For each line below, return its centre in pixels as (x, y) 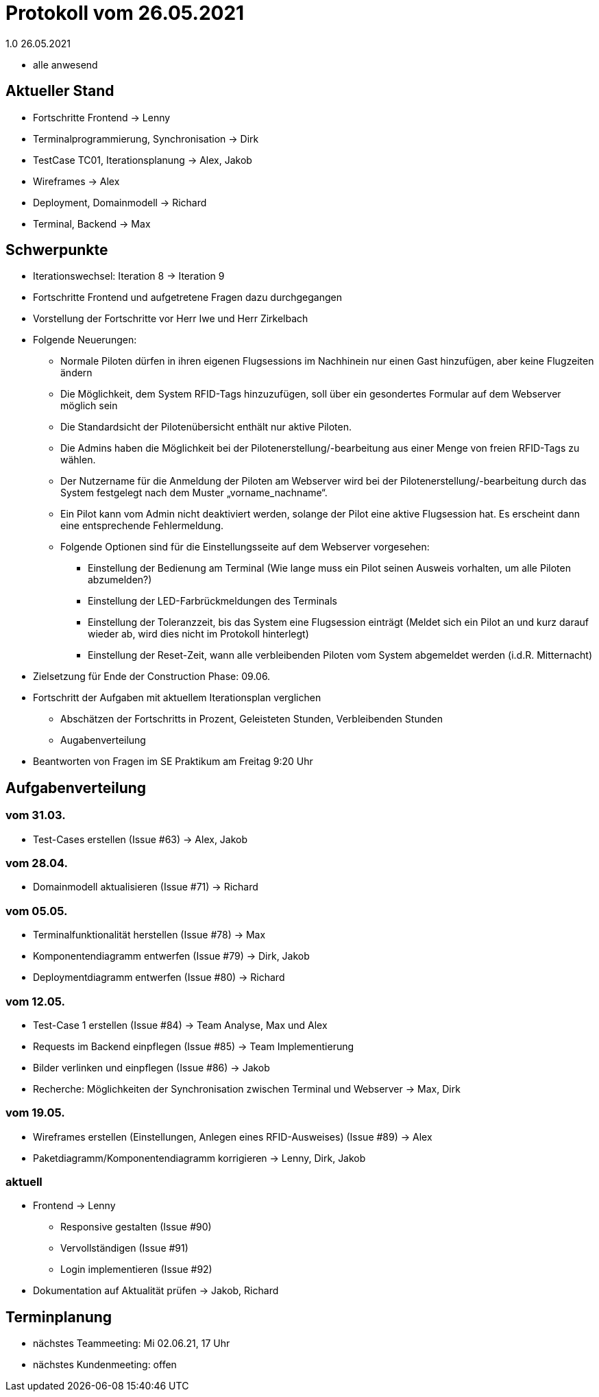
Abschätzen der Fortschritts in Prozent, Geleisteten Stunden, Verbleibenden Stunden (252, 719)
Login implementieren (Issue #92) (136, 1270)
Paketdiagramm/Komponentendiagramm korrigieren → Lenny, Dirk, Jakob (199, 1158)
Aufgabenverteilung (76, 788)
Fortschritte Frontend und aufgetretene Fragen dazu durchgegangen (188, 297)
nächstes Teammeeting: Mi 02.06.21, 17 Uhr (132, 1344)
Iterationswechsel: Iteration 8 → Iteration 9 (129, 276)
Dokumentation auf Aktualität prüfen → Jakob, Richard (156, 1291)
